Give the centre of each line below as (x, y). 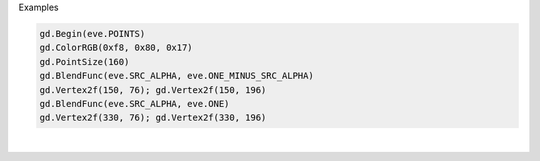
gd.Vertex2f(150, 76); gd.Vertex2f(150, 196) (153, 89)
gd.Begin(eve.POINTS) (92, 33)
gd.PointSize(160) (84, 61)
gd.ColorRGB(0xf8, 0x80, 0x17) (116, 48)
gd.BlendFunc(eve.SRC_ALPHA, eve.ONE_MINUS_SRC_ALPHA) (176, 76)
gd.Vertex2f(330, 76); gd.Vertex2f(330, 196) (153, 118)
